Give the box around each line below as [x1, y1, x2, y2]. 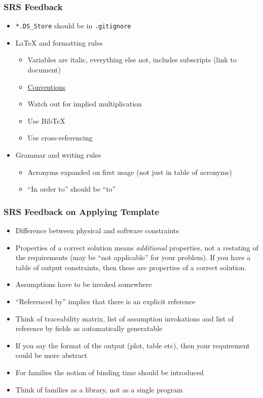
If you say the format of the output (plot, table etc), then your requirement [15, 340, 250, 350]
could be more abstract [15, 350, 88, 360]
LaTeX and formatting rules [15, 37, 103, 48]
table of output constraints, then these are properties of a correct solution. [15, 262, 247, 272]
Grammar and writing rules [15, 150, 101, 160]
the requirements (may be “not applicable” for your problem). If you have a [15, 252, 251, 263]
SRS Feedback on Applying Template [4, 205, 160, 218]
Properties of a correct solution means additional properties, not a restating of [15, 242, 258, 252]
